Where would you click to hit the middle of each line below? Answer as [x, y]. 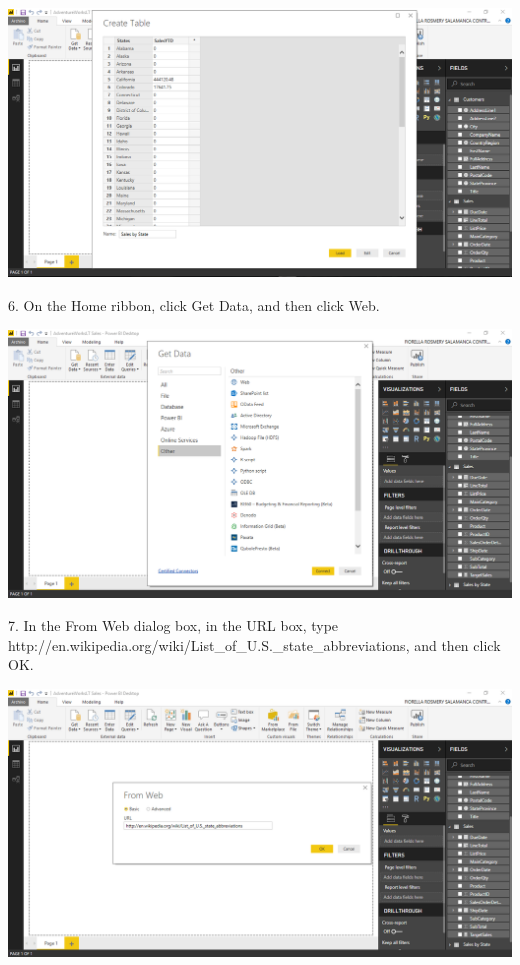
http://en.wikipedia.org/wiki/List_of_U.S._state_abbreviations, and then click [254, 644]
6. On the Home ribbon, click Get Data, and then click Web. [194, 304]
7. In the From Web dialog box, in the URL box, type [173, 625]
